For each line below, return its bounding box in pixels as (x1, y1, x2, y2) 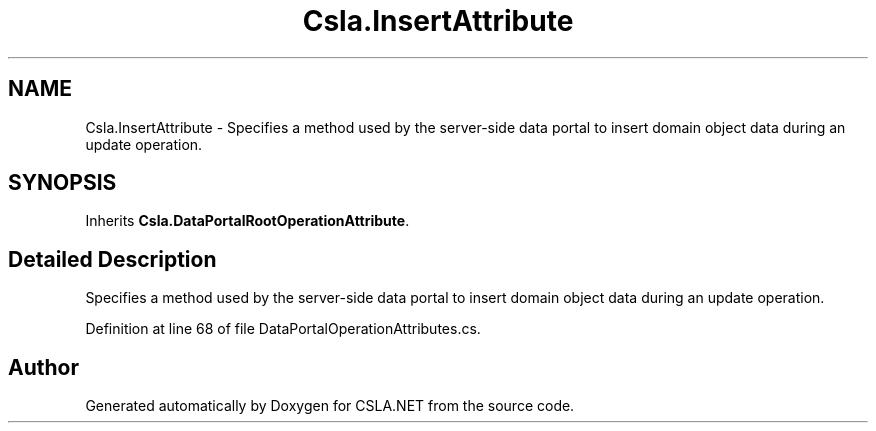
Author (8, 354, 79, 380)
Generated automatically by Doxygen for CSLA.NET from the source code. (85, 397, 575, 415)
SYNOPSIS (8, 170, 117, 196)
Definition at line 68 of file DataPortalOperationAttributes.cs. (85, 320, 481, 338)
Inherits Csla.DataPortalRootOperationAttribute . (85, 212, 410, 230)
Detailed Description (8, 246, 217, 272)
